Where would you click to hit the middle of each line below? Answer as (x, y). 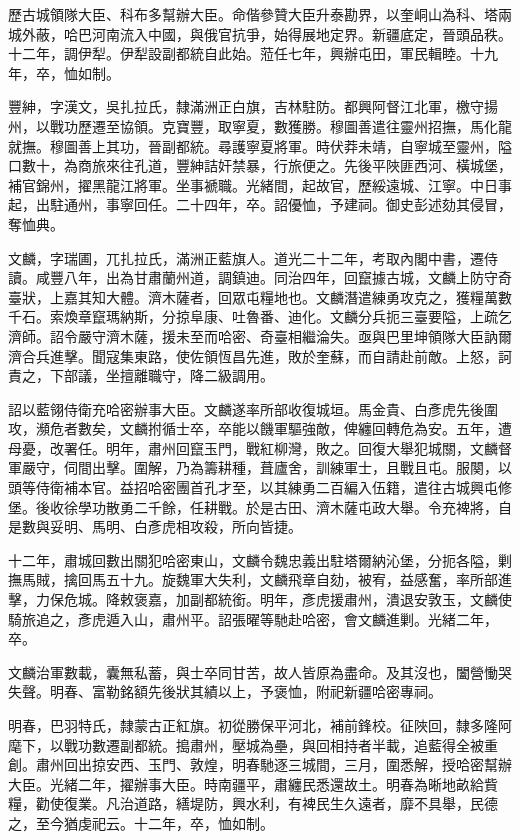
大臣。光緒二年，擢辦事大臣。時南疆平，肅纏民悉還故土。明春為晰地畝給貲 (253, 783)
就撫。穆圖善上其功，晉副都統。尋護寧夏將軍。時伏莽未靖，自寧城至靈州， (253, 145)
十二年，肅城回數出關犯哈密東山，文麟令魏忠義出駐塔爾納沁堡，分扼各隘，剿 (260, 559)
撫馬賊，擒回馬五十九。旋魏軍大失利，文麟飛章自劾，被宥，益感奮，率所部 (253, 579)
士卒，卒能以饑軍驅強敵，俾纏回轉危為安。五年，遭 (343, 428)
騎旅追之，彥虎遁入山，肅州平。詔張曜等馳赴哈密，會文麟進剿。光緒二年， (253, 618)
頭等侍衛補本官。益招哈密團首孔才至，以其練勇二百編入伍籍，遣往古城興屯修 (260, 487)
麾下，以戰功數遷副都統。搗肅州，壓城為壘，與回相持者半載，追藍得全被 (246, 744)
